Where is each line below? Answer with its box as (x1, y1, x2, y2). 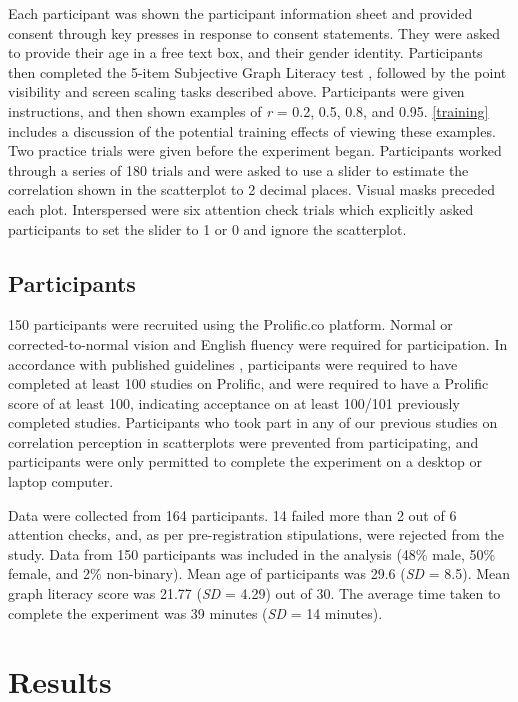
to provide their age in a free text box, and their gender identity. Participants (8, 42, 483, 63)
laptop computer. (8, 471, 114, 492)
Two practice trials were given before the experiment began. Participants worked (8, 140, 502, 161)
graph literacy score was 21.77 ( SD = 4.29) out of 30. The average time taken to (8, 583, 501, 604)
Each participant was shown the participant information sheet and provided (8, 3, 473, 23)
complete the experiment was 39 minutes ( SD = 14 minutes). (8, 602, 383, 623)
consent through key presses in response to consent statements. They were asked (8, 22, 500, 43)
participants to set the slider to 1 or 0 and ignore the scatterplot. (8, 218, 407, 239)
